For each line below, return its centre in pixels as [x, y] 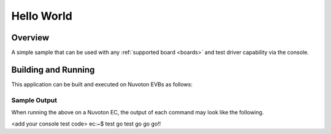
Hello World [42, 16]
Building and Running [53, 69]
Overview [30, 38]
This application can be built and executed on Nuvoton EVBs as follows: [102, 84]
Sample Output [34, 100]
